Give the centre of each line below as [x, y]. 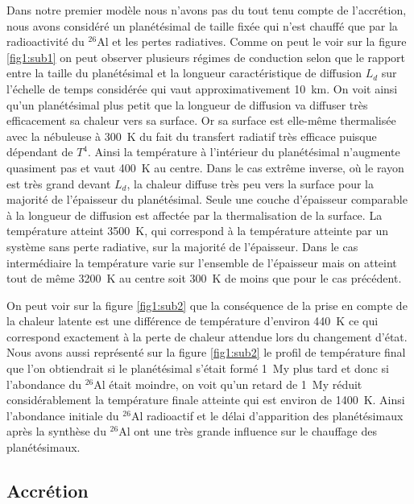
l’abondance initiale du [63, 415]
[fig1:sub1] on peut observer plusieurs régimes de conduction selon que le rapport [206, 57]
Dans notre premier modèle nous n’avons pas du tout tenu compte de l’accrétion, [207, 10]
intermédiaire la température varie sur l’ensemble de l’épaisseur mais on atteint [202, 262]
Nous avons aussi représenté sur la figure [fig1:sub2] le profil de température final [206, 352]
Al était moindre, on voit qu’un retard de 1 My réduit [228, 384]
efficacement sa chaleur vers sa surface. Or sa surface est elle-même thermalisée [201, 120]
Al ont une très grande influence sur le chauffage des [248, 431]
